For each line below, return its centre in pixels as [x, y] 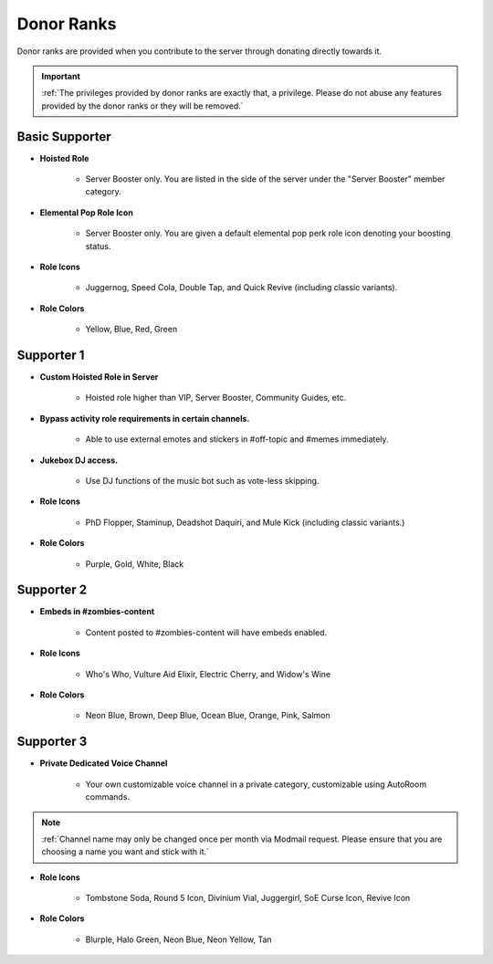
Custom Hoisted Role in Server [99, 377]
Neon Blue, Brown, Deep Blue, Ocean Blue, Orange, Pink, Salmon [208, 716]
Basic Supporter [64, 136]
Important [61, 76]
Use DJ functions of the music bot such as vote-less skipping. [202, 481]
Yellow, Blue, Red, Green [131, 330]
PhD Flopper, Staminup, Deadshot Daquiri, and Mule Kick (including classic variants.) [245, 522]
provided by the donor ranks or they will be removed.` [142, 106]
